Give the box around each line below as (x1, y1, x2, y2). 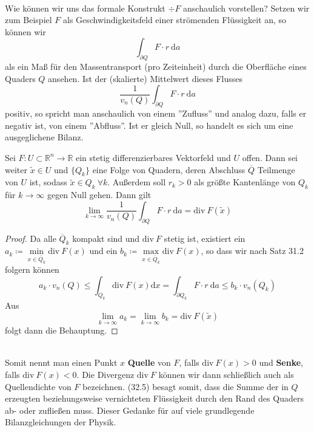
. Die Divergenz (76, 368, 135, 380)
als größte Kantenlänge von (194, 176, 296, 188)
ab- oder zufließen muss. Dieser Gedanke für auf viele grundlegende (5, 403, 255, 416)
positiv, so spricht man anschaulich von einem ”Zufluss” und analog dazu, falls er (5, 107, 307, 120)
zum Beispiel (5, 13, 52, 26)
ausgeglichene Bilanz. (5, 131, 84, 143)
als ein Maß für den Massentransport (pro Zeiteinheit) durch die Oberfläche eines (5, 60, 307, 73)
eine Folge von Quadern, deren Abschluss (92, 163, 246, 176)
